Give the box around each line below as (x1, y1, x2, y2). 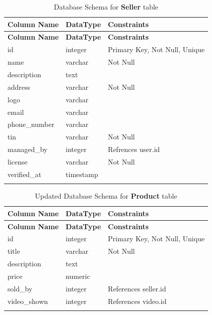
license (8, 156, 28, 167)
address (8, 81, 31, 92)
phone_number (8, 119, 55, 129)
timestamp (66, 169, 98, 179)
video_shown (8, 295, 48, 306)
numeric (66, 270, 90, 281)
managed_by (8, 144, 48, 154)
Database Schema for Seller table (54, 2, 158, 12)
